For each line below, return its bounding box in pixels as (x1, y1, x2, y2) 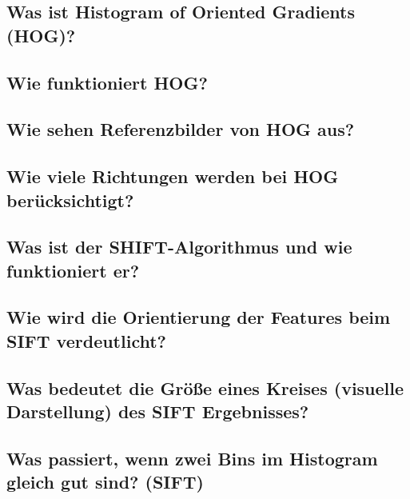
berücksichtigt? (6, 187, 134, 212)
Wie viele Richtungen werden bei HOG (6, 164, 339, 189)
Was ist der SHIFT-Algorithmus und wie (6, 234, 352, 259)
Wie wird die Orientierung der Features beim (6, 305, 391, 329)
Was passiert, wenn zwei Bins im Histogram (6, 445, 378, 470)
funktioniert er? (6, 257, 140, 282)
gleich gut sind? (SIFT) (6, 469, 204, 494)
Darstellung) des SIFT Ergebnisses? (6, 399, 309, 424)
